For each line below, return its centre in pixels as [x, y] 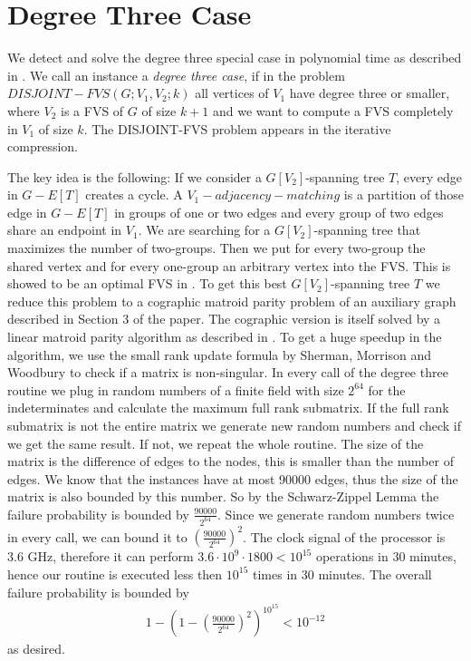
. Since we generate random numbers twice [336, 514]
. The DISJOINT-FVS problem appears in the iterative [237, 128]
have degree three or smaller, [370, 93]
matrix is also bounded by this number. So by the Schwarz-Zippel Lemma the [223, 496]
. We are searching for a [204, 230]
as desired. [36, 649]
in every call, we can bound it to [97, 536]
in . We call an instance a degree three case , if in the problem [176, 75]
